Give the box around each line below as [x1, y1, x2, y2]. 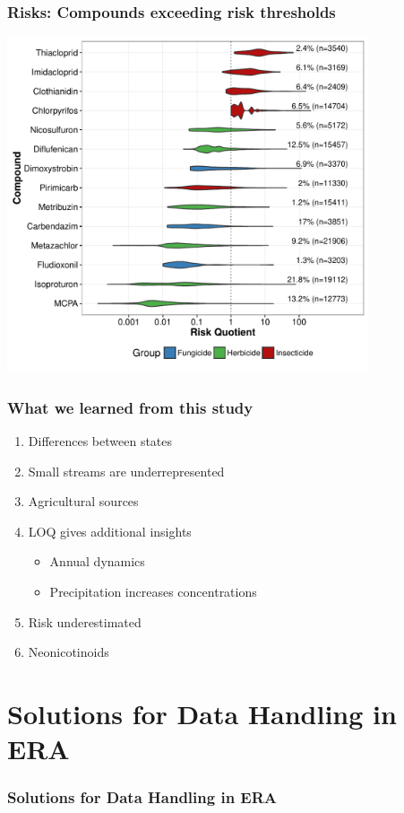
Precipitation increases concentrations [49, 582, 257, 601]
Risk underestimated [28, 612, 142, 631]
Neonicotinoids [28, 643, 109, 661]
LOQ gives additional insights [28, 521, 192, 540]
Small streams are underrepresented [28, 461, 225, 480]
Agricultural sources [28, 492, 139, 511]
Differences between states [28, 432, 173, 450]
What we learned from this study [7, 396, 254, 418]
